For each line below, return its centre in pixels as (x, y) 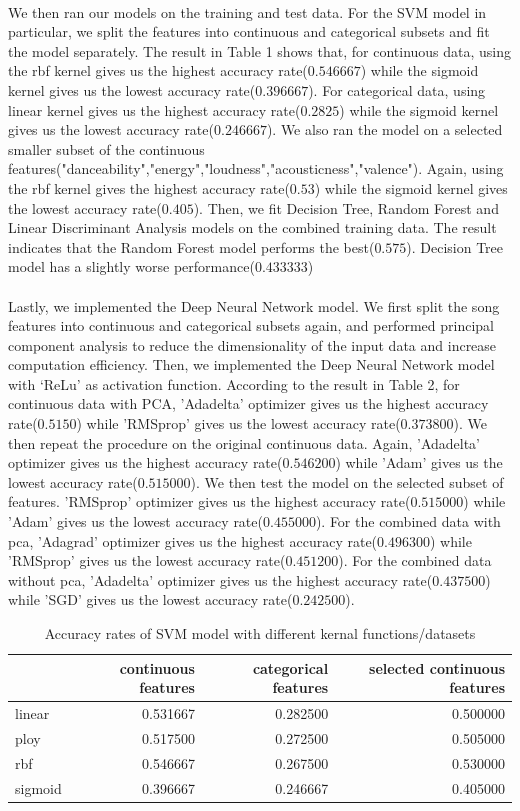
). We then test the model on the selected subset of (347, 481)
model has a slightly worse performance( (131, 266)
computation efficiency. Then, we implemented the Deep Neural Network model (251, 364)
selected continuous (437, 667)
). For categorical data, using (397, 89)
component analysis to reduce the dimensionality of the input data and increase (252, 344)
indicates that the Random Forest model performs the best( (191, 246)
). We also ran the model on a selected (384, 129)
